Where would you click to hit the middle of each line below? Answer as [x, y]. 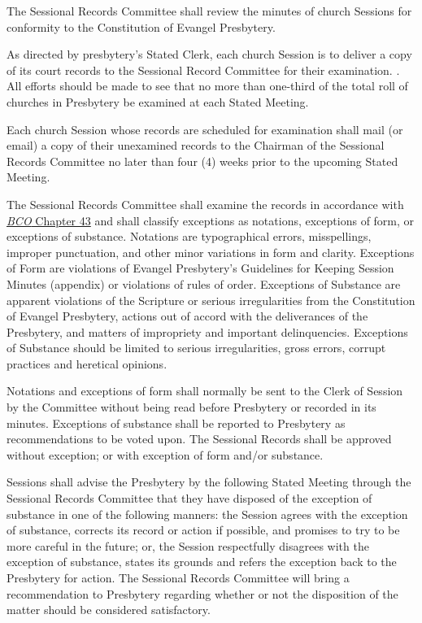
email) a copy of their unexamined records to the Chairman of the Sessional [196, 145]
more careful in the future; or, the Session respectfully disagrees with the [188, 545]
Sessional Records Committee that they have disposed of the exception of [189, 498]
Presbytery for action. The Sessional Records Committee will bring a [178, 577]
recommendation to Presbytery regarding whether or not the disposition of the [202, 593]
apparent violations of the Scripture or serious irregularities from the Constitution [211, 300]
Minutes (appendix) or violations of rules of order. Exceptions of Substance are [204, 283]
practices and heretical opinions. [87, 363]
